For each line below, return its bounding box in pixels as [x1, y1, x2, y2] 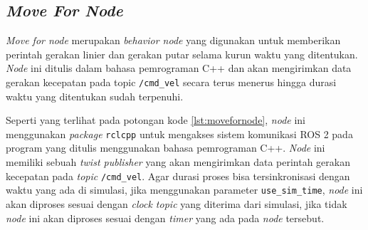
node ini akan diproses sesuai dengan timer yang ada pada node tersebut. [6, 210, 325, 225]
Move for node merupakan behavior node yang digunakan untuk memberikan [6, 33, 341, 48]
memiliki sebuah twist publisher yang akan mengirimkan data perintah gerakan [6, 155, 350, 169]
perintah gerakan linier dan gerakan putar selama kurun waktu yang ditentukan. [6, 46, 358, 61]
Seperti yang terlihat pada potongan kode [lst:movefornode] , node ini [6, 113, 305, 127]
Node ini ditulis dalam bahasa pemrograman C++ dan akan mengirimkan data [6, 61, 352, 75]
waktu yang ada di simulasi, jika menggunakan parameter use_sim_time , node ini [6, 182, 363, 197]
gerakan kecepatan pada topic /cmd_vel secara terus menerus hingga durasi [6, 74, 337, 89]
